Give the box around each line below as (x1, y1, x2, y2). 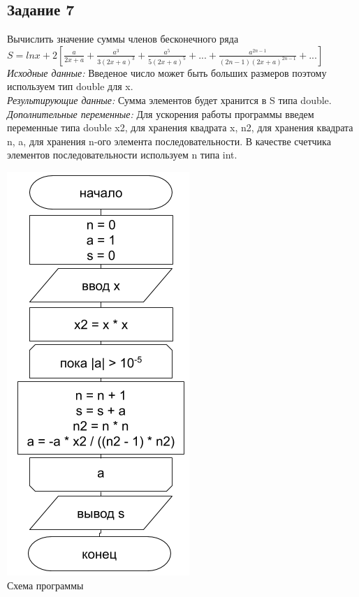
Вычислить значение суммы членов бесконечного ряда (7, 31, 239, 46)
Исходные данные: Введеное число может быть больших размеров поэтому (7, 65, 327, 80)
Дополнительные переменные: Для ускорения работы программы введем (7, 106, 314, 121)
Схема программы (7, 577, 84, 592)
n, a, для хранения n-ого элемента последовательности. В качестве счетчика (7, 133, 331, 148)
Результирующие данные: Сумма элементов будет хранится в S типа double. (7, 92, 332, 107)
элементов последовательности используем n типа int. (7, 147, 237, 162)
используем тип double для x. (7, 79, 133, 94)
